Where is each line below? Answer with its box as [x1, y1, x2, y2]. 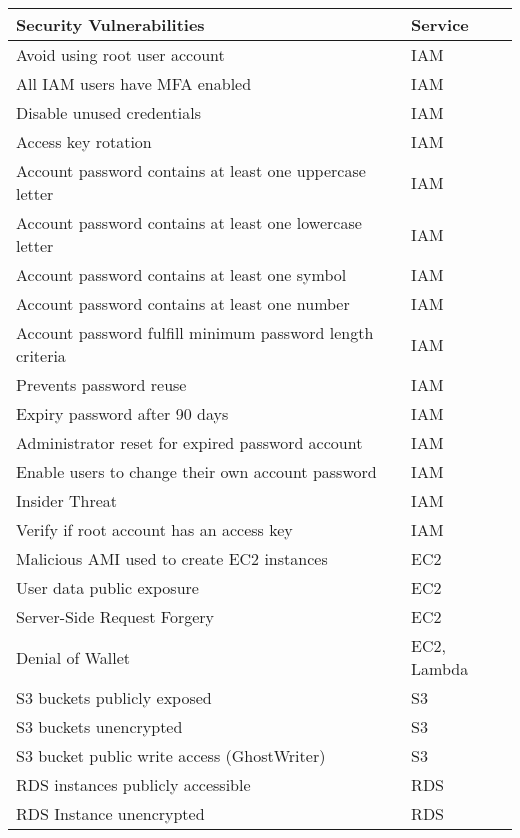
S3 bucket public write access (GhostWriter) [16, 744, 326, 767]
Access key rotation [16, 130, 152, 153]
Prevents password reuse [16, 373, 187, 396]
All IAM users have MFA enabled [16, 72, 252, 95]
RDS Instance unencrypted [16, 802, 205, 825]
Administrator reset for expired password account [16, 431, 363, 454]
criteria [16, 344, 66, 367]
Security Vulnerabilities [16, 13, 205, 36]
